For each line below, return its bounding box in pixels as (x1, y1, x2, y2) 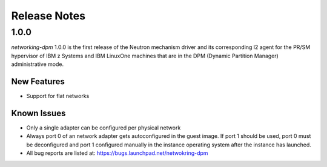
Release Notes (11, 9, 86, 22)
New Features (11, 76, 65, 87)
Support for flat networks (26, 93, 90, 100)
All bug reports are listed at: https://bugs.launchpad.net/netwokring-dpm (26, 149, 208, 157)
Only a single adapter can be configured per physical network (26, 124, 181, 131)
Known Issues (11, 108, 66, 118)
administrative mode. (11, 61, 64, 68)
